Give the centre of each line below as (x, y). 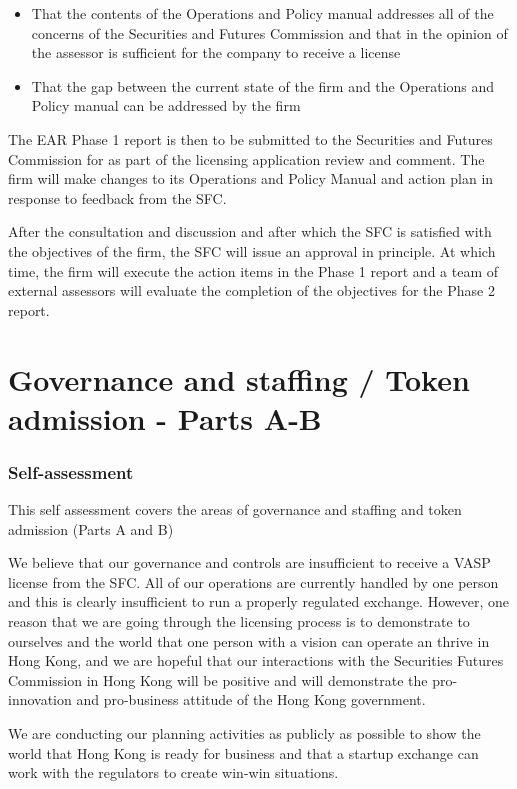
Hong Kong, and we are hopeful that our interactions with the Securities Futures (256, 660)
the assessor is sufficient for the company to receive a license (216, 52)
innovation (40, 699)
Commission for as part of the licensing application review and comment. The (246, 158)
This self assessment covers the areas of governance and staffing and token (235, 509)
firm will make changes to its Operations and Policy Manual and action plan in (251, 178)
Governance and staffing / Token (239, 378)
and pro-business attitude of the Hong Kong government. (251, 699)
